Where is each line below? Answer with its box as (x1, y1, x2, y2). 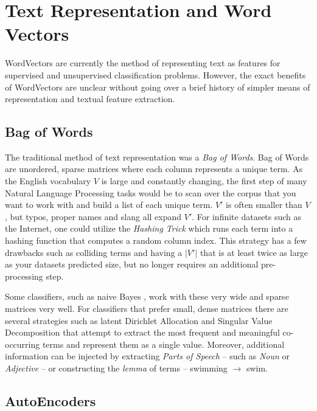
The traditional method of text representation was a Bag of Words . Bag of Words (5, 150, 309, 163)
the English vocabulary (5, 174, 91, 187)
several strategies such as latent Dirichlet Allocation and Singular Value (5, 314, 273, 326)
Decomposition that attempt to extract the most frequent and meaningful (5, 326, 280, 339)
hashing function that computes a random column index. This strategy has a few (5, 234, 307, 247)
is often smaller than (226, 198, 302, 211)
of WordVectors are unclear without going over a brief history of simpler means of (5, 80, 310, 93)
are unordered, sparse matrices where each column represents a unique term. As (5, 162, 303, 175)
